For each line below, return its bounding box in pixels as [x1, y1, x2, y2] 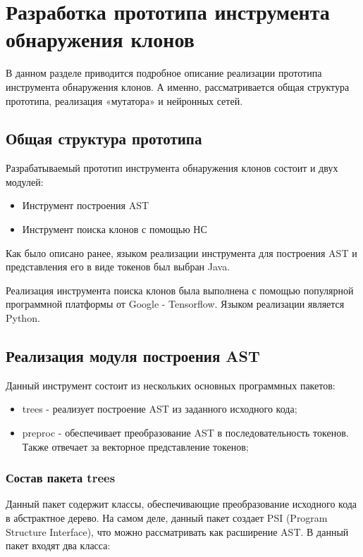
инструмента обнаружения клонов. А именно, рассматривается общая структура [6, 79, 350, 94]
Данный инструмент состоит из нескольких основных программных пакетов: [6, 377, 336, 392]
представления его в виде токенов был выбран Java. [6, 259, 230, 274]
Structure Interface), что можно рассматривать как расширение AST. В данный [6, 524, 349, 539]
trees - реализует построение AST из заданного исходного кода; [22, 401, 297, 416]
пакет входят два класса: [6, 538, 111, 553]
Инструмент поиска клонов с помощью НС [22, 222, 207, 237]
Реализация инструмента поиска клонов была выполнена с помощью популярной [6, 282, 354, 297]
